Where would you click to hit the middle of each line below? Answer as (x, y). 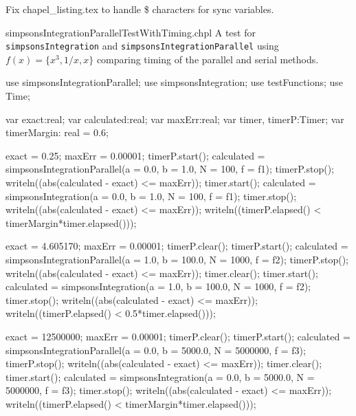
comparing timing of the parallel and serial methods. (208, 59)
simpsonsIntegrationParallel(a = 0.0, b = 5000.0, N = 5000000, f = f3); (156, 350)
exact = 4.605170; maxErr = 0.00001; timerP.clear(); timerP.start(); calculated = (177, 246)
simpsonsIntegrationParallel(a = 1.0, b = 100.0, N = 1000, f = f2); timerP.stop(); (177, 259)
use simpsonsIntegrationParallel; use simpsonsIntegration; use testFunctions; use (175, 82)
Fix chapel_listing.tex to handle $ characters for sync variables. (140, 9)
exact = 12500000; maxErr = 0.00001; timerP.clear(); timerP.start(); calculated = (178, 336)
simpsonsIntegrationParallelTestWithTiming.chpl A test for (131, 32)
